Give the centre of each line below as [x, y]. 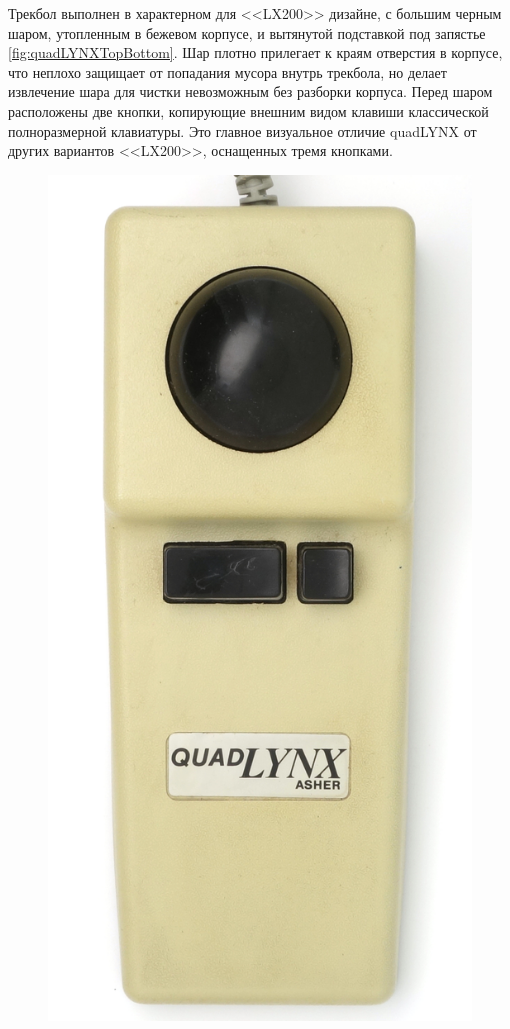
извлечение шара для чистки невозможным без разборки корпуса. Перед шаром [250, 91]
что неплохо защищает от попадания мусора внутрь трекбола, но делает [227, 71]
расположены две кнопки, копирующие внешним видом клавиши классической [248, 110]
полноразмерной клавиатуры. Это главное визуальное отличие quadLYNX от [242, 130]
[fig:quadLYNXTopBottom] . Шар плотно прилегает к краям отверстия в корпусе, [255, 52]
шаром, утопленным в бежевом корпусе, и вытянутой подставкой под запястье [247, 32]
